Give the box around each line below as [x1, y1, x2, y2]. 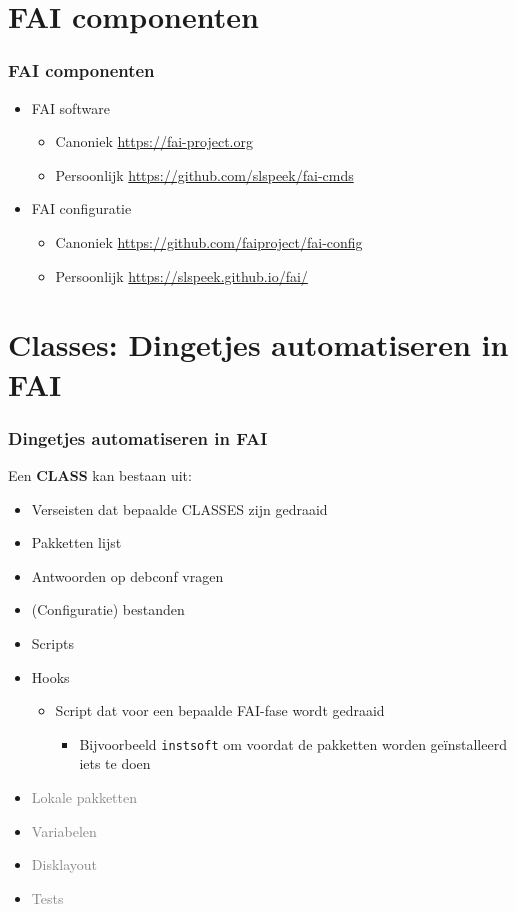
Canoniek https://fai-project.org [55, 131, 253, 152]
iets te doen [79, 753, 151, 774]
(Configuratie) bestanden [31, 599, 185, 620]
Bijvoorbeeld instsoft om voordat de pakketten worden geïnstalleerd [79, 733, 507, 754]
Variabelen [31, 820, 97, 841]
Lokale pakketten [31, 786, 137, 807]
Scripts [31, 632, 74, 653]
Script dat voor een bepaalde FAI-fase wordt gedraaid [55, 700, 385, 721]
